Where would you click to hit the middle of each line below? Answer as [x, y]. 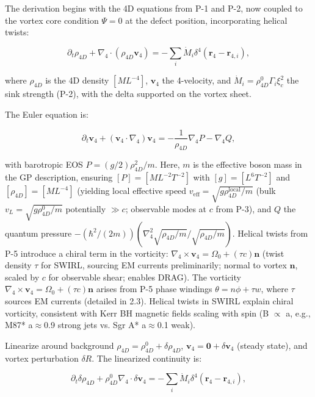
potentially [86, 208]
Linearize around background [60, 345]
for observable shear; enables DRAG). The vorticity [145, 277]
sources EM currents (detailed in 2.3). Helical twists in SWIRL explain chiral [149, 301]
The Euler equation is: [47, 114]
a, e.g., [298, 313]
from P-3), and [244, 208]
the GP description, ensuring [59, 177]
